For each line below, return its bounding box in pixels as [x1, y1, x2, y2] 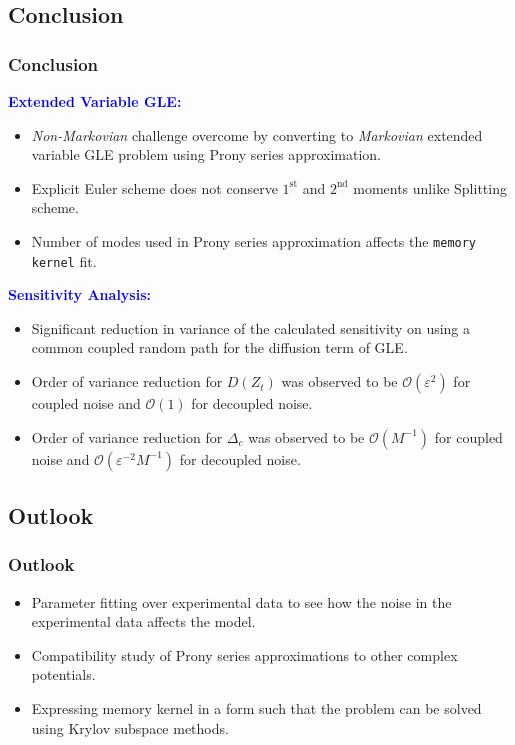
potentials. [31, 664, 96, 685]
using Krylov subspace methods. [31, 717, 229, 738]
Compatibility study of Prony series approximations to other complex [31, 644, 458, 665]
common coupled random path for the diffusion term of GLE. [31, 337, 408, 358]
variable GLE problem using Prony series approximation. [31, 144, 381, 165]
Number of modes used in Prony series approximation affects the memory [31, 230, 477, 251]
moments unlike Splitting [353, 177, 507, 198]
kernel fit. [31, 250, 97, 271]
